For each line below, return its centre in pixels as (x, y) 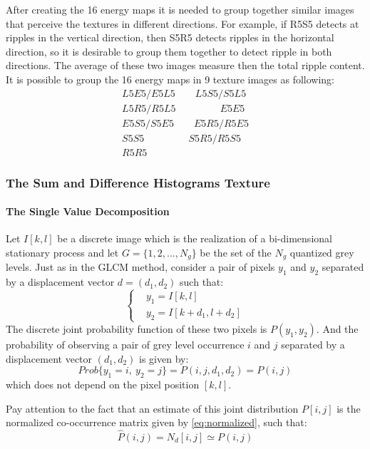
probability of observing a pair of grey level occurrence (125, 344)
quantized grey (322, 252)
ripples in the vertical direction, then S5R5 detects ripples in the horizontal (170, 37)
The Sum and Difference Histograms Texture (138, 182)
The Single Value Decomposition (88, 211)
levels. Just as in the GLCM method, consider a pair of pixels (140, 267)
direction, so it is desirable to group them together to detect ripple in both (169, 51)
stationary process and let (62, 252)
